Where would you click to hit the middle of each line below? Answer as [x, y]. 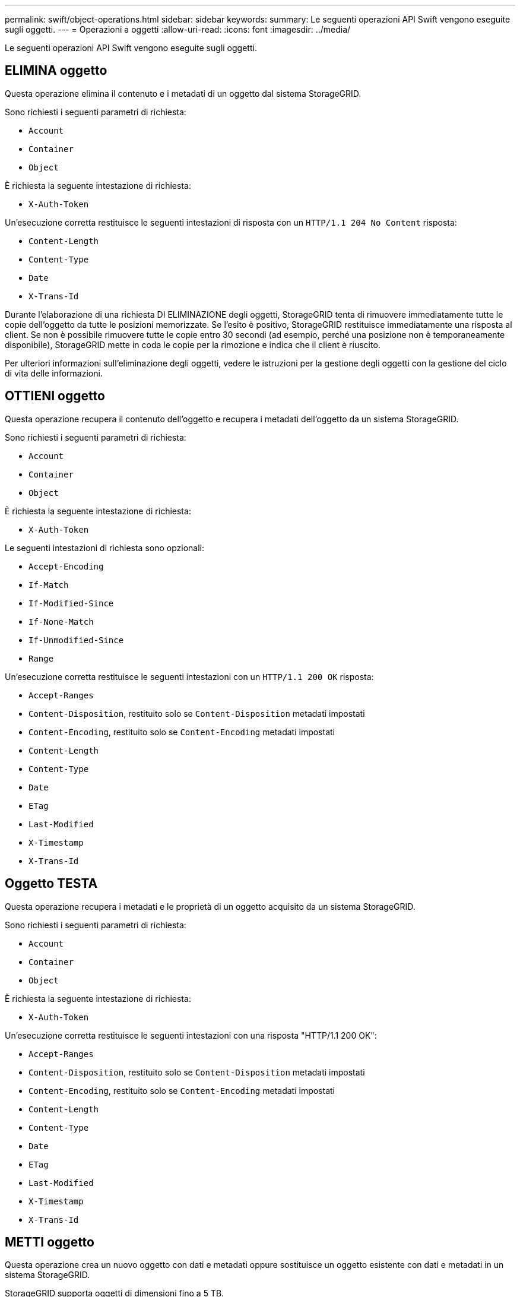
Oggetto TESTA [51, 884]
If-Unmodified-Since [76, 640]
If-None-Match [61, 621]
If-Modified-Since [71, 603]
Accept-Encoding [66, 566]
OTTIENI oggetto [55, 396]
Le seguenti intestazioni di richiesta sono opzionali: [105, 548]
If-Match [49, 585]
